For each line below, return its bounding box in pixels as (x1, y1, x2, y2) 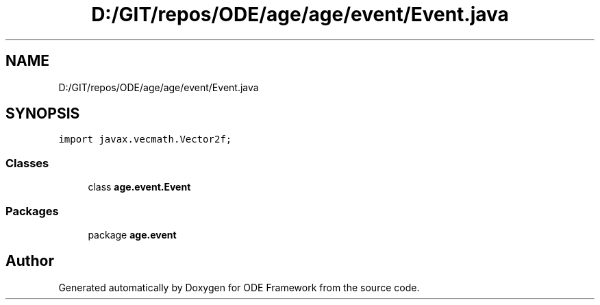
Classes (5, 156, 49, 170)
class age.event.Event (88, 181, 191, 193)
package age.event (88, 228, 177, 241)
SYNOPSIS (5, 105, 80, 123)
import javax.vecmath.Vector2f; (58, 134, 232, 145)
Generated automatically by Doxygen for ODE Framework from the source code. (58, 281, 420, 293)
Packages (5, 204, 59, 218)
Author (5, 252, 54, 270)
